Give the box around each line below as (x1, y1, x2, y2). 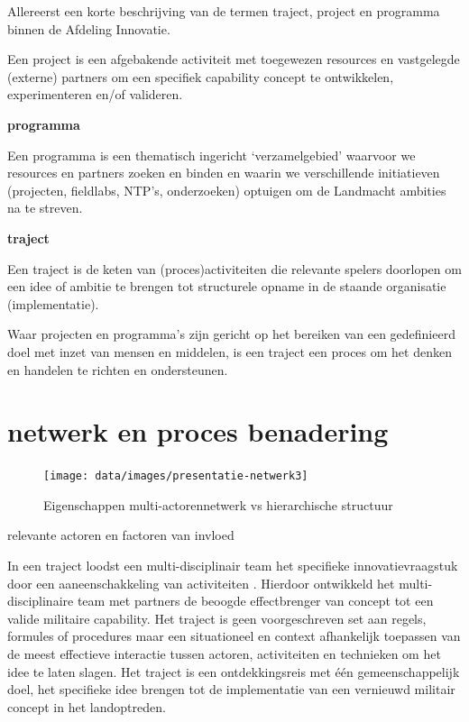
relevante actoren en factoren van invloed (7, 526, 234, 544)
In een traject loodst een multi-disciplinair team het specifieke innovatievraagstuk (7, 556, 458, 575)
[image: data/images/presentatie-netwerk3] (43, 470, 308, 483)
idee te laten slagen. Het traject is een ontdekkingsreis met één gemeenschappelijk (7, 662, 460, 681)
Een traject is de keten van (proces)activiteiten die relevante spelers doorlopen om (7, 259, 462, 278)
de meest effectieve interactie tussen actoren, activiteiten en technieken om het (7, 644, 441, 663)
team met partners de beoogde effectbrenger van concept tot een (77, 591, 434, 610)
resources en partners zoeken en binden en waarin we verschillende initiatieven (7, 163, 440, 182)
